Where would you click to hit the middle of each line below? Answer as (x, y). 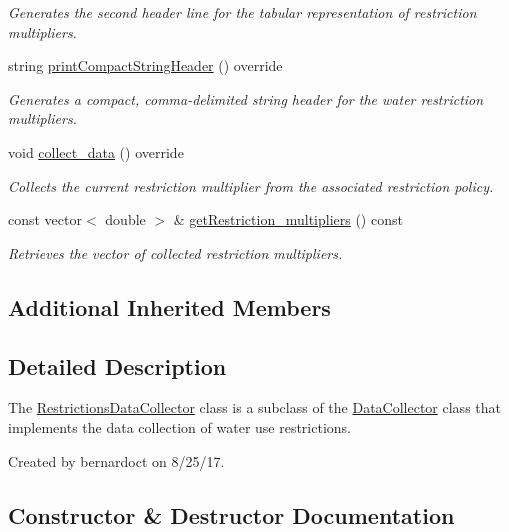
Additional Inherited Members (169, 306)
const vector (45, 219)
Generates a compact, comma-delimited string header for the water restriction (246, 98)
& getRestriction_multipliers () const (288, 219)
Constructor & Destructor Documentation (231, 514)
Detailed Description (117, 365)
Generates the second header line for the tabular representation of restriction (242, 12)
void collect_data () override (96, 151)
